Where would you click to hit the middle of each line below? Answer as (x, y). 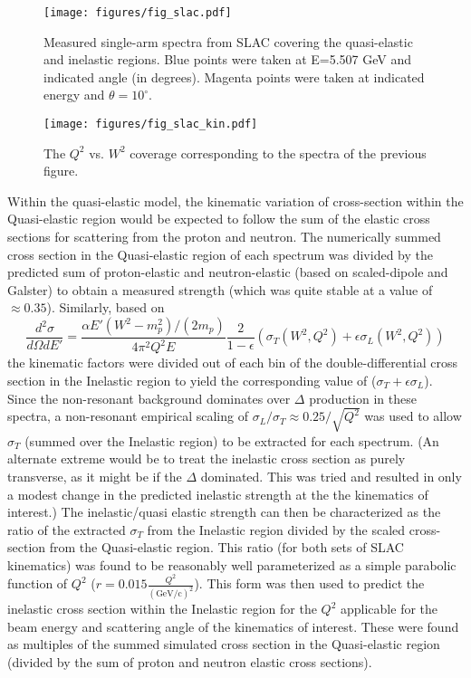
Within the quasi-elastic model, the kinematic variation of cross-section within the (235, 201)
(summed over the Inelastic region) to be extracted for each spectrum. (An (232, 440)
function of (38, 583)
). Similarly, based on (106, 307)
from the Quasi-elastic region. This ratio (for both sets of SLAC (226, 547)
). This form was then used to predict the (309, 583)
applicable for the (389, 609)
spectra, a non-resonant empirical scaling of (128, 416)
